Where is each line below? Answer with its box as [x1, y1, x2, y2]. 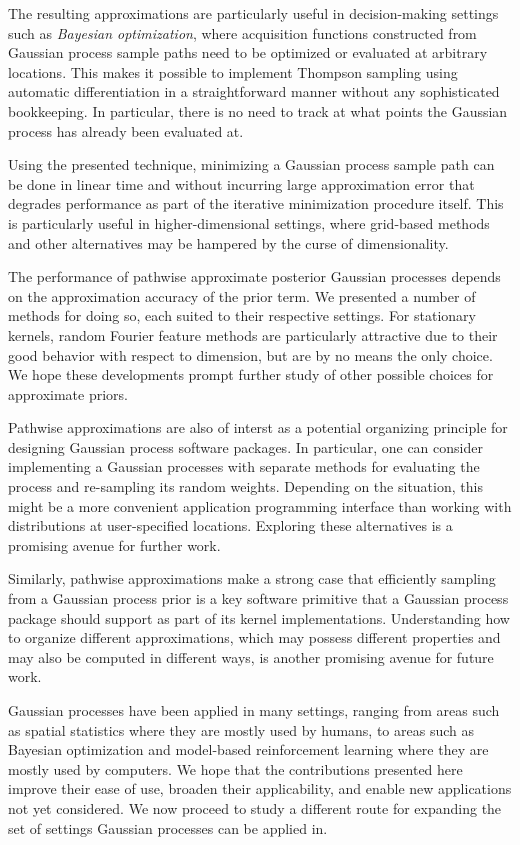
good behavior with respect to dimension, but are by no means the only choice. [8, 344, 493, 365]
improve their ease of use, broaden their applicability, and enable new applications [8, 778, 512, 799]
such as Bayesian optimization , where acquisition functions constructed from [8, 22, 477, 43]
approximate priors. [8, 383, 128, 404]
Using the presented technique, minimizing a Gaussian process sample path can [8, 154, 495, 175]
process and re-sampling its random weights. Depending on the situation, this [8, 476, 483, 497]
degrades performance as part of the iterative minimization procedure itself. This [8, 193, 504, 214]
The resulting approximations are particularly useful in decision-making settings [8, 3, 499, 23]
